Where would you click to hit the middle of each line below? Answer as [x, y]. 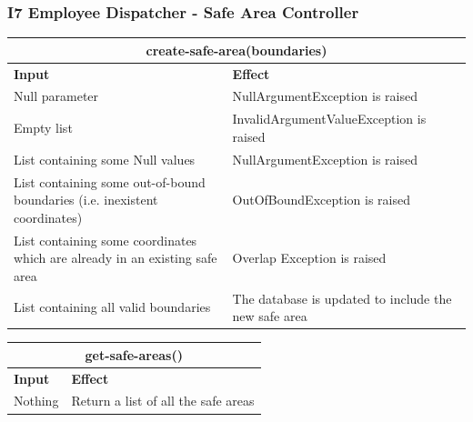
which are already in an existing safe [116, 258]
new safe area [270, 316]
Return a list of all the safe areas [163, 401]
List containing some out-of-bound [110, 181]
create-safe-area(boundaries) [236, 50]
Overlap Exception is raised [309, 258]
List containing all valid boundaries [112, 307]
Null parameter [56, 96]
